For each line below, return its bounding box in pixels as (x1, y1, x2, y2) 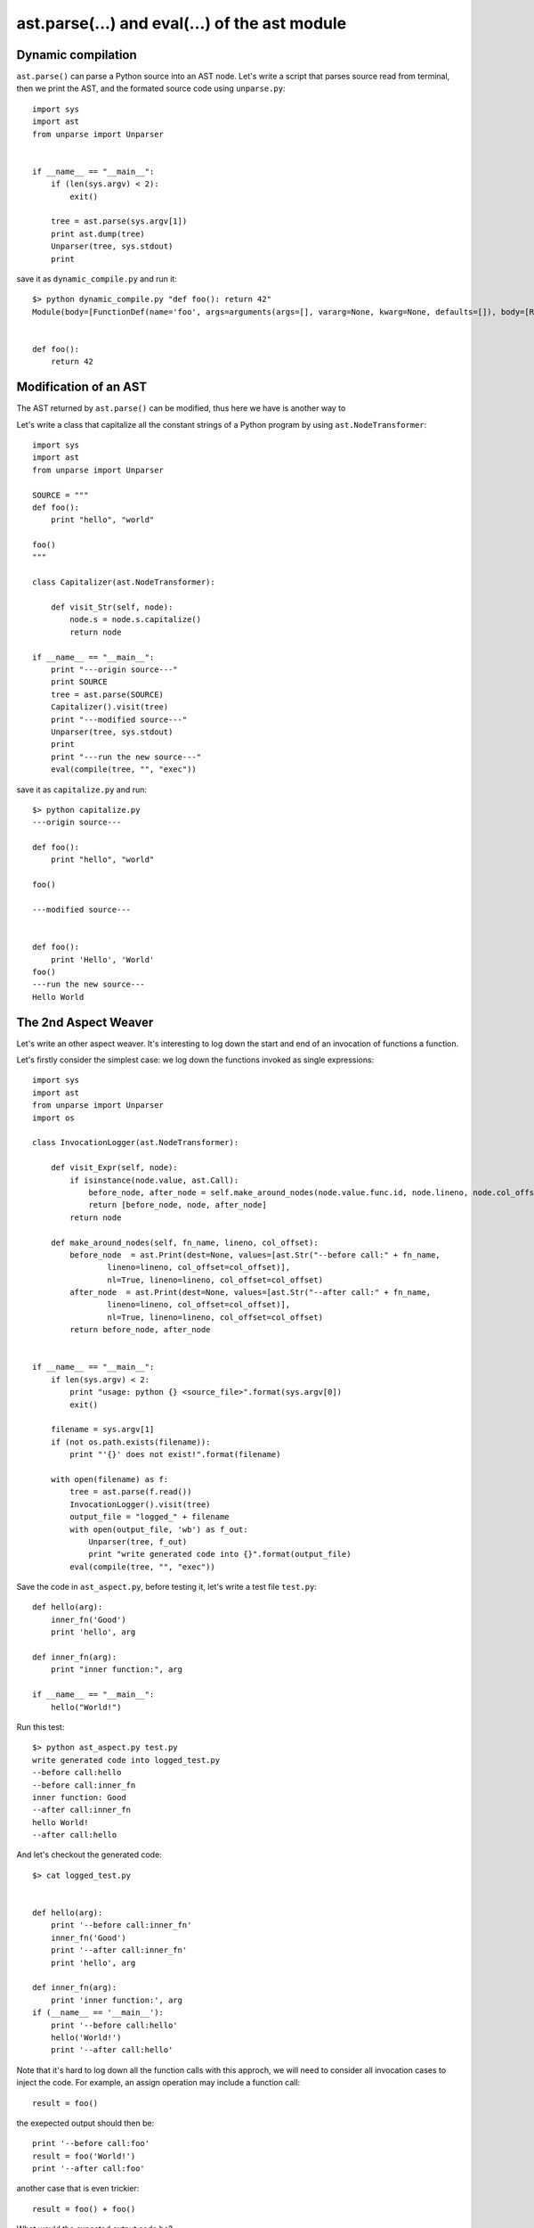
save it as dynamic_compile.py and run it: (16, 273, 177, 284)
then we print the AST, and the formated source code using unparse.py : (16, 83, 286, 94)
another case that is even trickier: (16, 2183, 140, 2194)
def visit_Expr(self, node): (50, 1163, 178, 1173)
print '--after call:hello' (50, 2045, 174, 2055)
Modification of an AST (16, 380, 148, 395)
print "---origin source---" (50, 664, 178, 675)
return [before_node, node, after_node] (88, 1200, 267, 1210)
